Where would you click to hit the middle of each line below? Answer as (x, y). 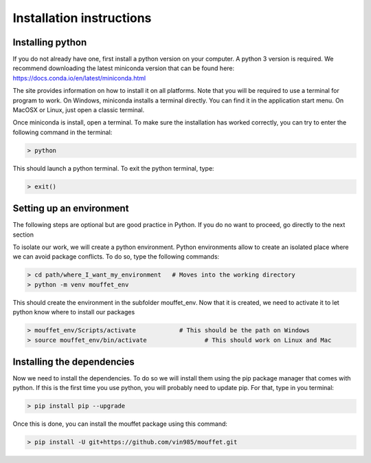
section (23, 235)
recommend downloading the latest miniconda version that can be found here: (124, 68)
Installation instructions (82, 18)
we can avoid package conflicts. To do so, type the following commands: (116, 257)
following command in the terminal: (63, 132)
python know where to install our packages (74, 312)
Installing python (50, 42)
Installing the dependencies (74, 362)
